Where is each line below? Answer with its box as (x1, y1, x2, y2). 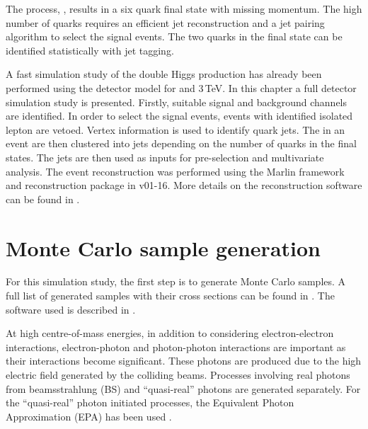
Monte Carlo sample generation (6, 233, 321, 262)
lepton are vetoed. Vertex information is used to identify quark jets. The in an (6, 122, 345, 137)
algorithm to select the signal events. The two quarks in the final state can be (6, 29, 343, 44)
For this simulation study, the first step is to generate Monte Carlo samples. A (6, 274, 346, 289)
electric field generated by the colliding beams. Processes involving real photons (6, 367, 350, 382)
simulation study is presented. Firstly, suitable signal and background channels (6, 94, 347, 109)
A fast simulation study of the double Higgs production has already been (6, 67, 322, 81)
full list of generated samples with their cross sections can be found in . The (6, 288, 335, 303)
